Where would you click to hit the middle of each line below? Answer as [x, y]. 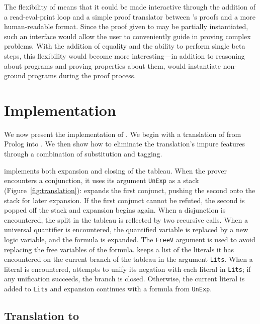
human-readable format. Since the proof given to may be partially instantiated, [126, 26]
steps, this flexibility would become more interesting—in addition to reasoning [124, 55]
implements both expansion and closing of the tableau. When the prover [115, 170]
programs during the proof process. [82, 75]
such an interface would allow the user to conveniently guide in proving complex [127, 36]
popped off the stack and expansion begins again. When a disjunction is [115, 210]
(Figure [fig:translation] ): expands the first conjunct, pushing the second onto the [130, 190]
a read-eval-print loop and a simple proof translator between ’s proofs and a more [130, 16]
